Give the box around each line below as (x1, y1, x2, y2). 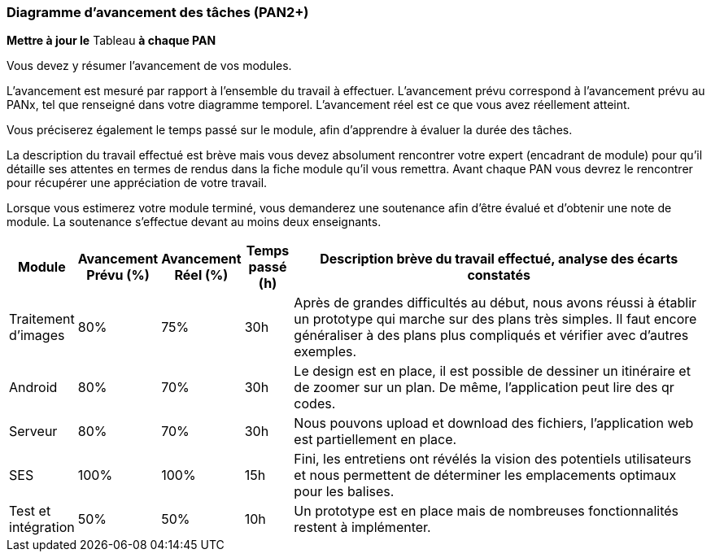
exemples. (294, 343, 357, 360)
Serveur (9, 423, 58, 440)
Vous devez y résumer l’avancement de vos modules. (7, 59, 292, 73)
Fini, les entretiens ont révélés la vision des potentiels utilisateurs (294, 451, 691, 468)
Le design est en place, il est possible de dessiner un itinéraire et (294, 363, 691, 380)
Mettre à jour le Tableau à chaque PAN (7, 33, 216, 48)
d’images (9, 327, 65, 344)
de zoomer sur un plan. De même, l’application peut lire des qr (294, 379, 674, 396)
